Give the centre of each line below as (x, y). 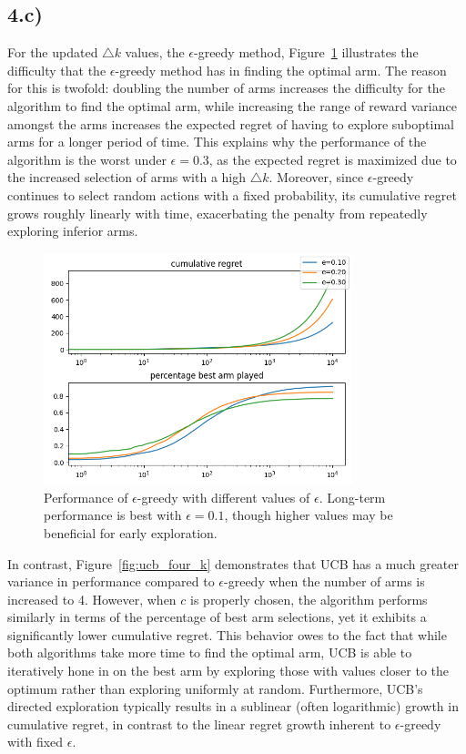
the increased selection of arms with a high (127, 177)
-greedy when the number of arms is (324, 581)
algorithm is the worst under (87, 159)
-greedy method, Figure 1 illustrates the (306, 52)
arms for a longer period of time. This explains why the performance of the (217, 142)
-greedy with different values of (223, 497)
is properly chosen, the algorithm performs (309, 599)
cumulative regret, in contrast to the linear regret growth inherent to (199, 723)
